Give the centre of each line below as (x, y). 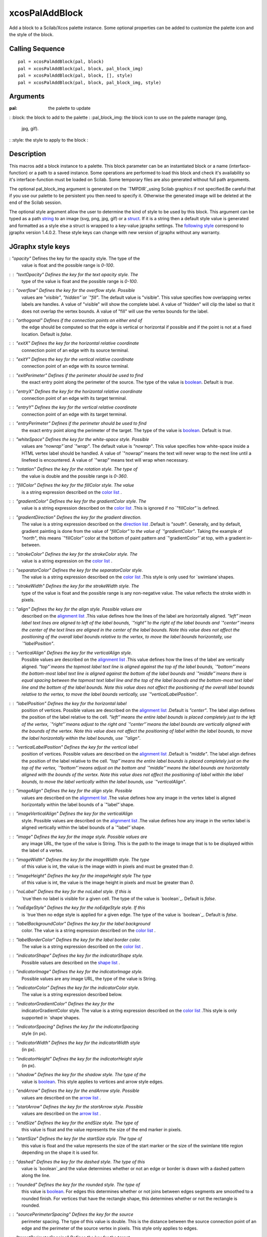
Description (28, 154)
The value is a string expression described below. (72, 995)
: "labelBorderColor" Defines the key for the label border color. (75, 940)
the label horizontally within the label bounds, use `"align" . (81, 738)
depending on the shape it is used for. (60, 1152)
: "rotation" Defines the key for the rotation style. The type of (73, 469)
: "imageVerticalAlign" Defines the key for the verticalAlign (71, 813)
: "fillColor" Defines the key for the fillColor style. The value (72, 485)
